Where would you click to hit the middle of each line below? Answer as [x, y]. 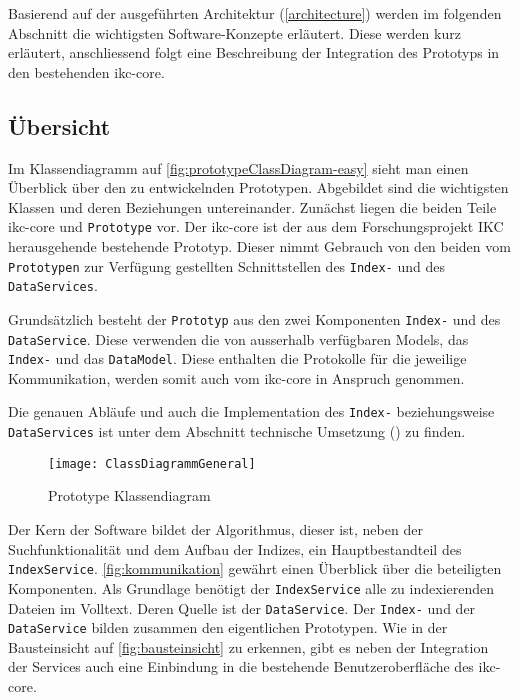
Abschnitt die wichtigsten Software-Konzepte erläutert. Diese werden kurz [234, 32]
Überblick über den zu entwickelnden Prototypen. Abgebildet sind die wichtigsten [258, 187]
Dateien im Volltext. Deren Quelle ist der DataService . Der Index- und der [242, 607]
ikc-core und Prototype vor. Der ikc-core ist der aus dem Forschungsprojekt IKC [256, 226]
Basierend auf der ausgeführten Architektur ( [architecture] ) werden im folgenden [255, 13]
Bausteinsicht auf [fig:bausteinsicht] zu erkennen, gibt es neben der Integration [248, 646]
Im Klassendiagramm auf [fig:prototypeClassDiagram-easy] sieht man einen [238, 167]
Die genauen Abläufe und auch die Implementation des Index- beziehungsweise [251, 411]
